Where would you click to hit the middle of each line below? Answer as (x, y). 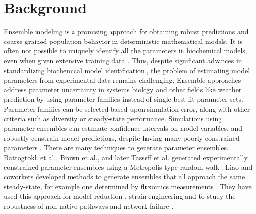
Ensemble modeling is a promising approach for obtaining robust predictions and (126, 31)
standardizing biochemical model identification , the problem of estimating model (127, 70)
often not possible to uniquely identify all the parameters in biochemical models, (126, 51)
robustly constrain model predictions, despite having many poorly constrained (122, 138)
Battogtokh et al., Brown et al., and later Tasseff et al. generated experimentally (126, 157)
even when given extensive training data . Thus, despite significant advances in (123, 60)
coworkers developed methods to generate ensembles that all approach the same (125, 177)
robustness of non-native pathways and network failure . (89, 205)
